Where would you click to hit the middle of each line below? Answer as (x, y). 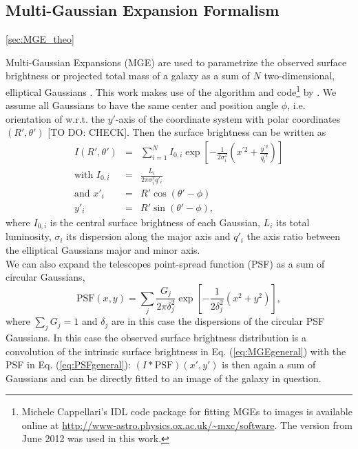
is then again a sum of (269, 365)
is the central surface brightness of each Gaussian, (155, 222)
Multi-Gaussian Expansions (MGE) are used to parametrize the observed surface (176, 62)
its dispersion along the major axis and (148, 236)
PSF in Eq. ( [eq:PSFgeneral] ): (68, 365)
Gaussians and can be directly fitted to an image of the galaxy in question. (164, 378)
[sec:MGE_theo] (40, 39)
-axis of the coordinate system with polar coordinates (228, 118)
